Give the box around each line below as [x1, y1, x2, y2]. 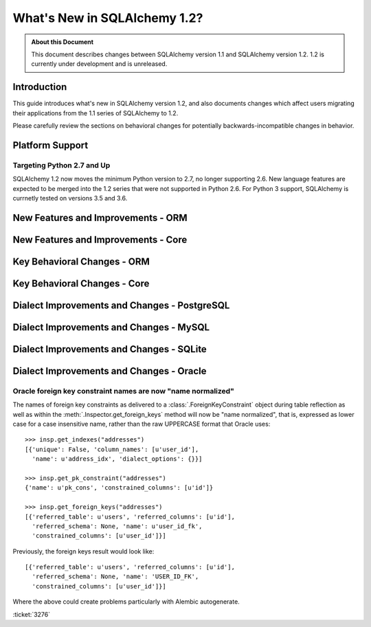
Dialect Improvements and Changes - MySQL [12, 321, 210, 333]
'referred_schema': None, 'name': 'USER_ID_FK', [32, 573, 199, 580]
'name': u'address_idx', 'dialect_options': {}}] [32, 455, 203, 463]
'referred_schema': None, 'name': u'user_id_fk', [32, 522, 203, 530]
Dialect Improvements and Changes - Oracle [12, 365, 207, 377]
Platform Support [12, 139, 89, 151]
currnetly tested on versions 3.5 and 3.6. [12, 194, 128, 202]
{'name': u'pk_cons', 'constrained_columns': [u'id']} [25, 484, 214, 492]
